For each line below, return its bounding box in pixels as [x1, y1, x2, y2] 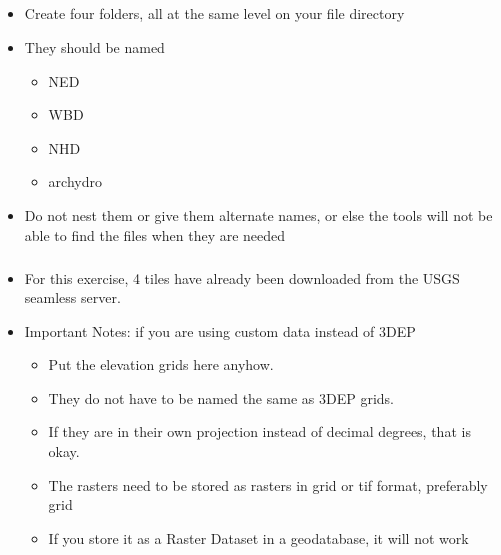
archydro [48, 171, 102, 192]
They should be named [24, 36, 165, 57]
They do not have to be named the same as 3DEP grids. [48, 387, 394, 408]
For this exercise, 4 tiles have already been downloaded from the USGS [24, 267, 460, 288]
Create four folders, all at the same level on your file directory [24, 3, 405, 24]
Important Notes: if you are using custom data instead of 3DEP [24, 320, 416, 341]
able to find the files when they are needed [24, 224, 286, 245]
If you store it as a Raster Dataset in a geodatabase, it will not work [48, 527, 469, 548]
